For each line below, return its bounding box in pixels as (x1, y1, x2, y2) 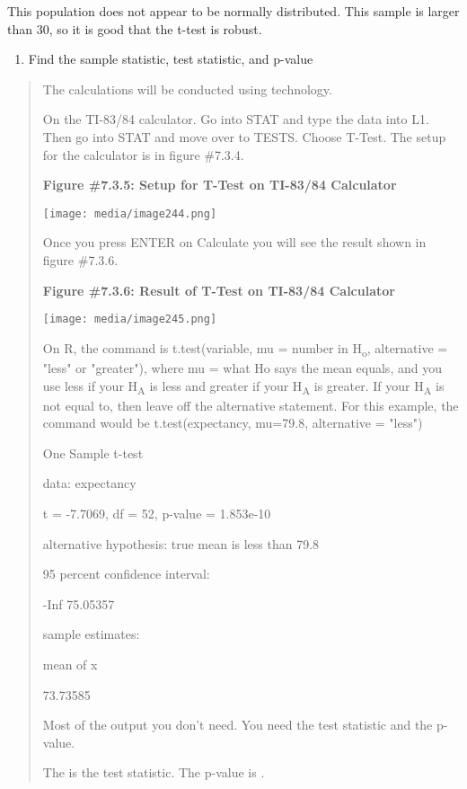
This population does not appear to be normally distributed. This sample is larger (7, 2, 460, 20)
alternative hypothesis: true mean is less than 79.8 (42, 534, 320, 553)
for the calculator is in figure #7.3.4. (42, 145, 244, 164)
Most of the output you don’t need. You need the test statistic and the (42, 715, 433, 734)
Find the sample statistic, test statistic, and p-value (28, 49, 313, 68)
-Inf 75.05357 (42, 594, 115, 613)
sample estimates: (42, 625, 140, 643)
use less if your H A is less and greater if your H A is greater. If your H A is (42, 376, 445, 397)
